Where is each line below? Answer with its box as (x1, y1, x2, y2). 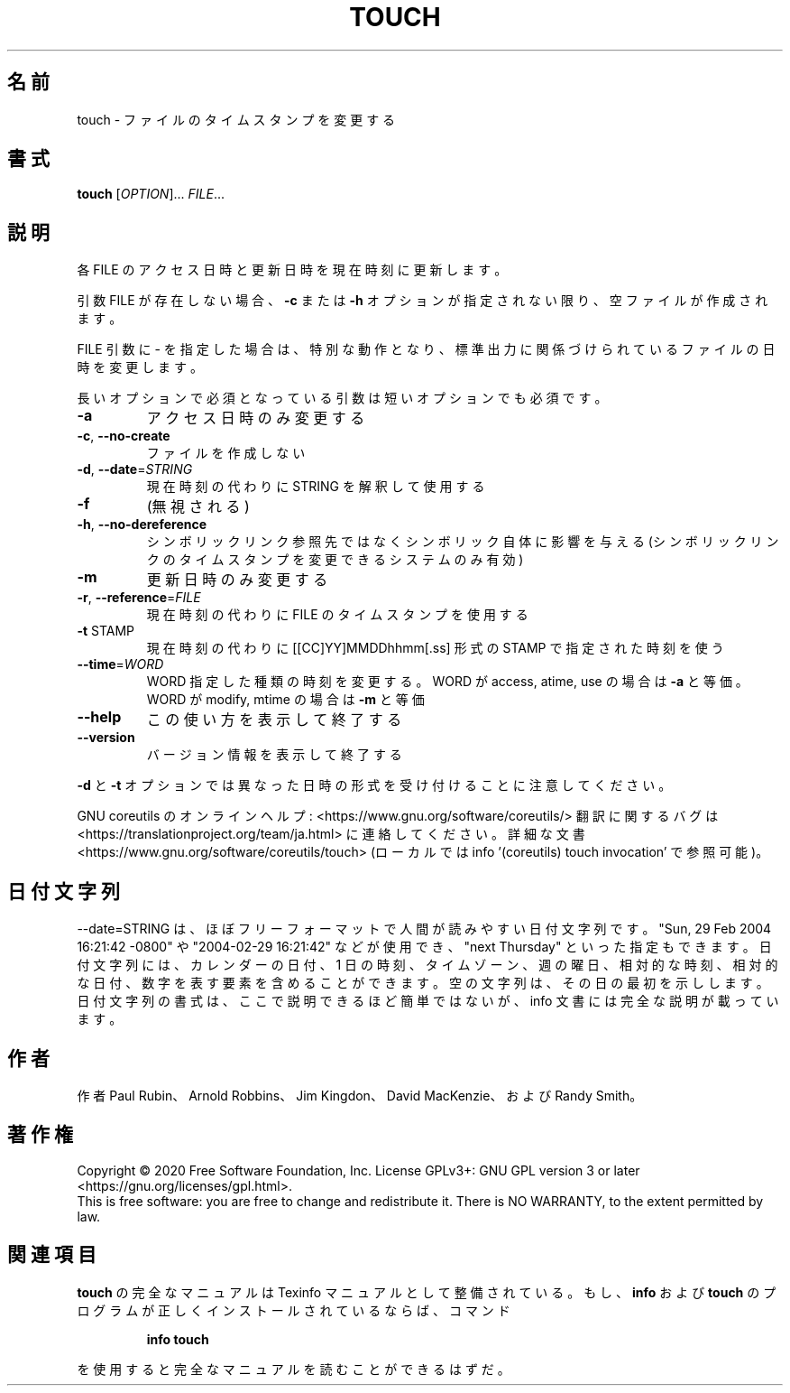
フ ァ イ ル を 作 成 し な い (146, 445, 306, 461)
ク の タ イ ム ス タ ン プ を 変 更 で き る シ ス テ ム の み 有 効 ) (146, 552, 524, 568)
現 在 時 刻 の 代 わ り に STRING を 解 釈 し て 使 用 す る (146, 478, 485, 495)
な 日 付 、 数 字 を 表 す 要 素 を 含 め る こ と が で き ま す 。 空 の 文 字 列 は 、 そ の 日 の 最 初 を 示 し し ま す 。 (77, 975, 769, 991)
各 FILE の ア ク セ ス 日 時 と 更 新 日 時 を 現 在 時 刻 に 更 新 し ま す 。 (77, 262, 508, 278)
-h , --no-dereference (77, 516, 207, 533)
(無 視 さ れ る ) (146, 497, 250, 516)
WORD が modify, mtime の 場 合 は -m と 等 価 (146, 692, 425, 708)
